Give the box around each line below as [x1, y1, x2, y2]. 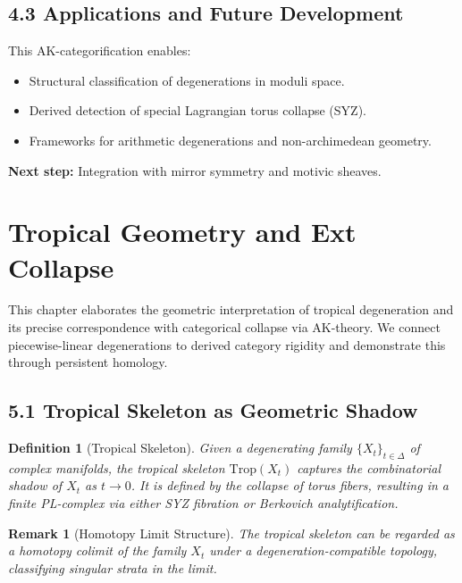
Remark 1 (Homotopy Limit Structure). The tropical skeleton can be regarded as [8, 523, 455, 542]
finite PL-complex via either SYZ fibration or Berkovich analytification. [8, 494, 399, 512]
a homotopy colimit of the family [8, 541, 187, 560]
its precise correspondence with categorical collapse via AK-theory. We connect [8, 318, 441, 337]
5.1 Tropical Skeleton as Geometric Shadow [8, 396, 418, 424]
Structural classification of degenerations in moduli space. [29, 71, 345, 89]
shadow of [8, 476, 63, 495]
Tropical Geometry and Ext [8, 213, 357, 250]
